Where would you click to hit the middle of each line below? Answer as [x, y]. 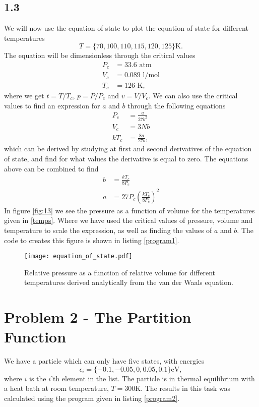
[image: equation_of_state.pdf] [78, 256]
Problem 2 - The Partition [98, 317]
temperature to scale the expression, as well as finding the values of [108, 230]
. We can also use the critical [193, 95]
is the [38, 378]
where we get [24, 95]
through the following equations [177, 105]
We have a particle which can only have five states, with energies [104, 361]
